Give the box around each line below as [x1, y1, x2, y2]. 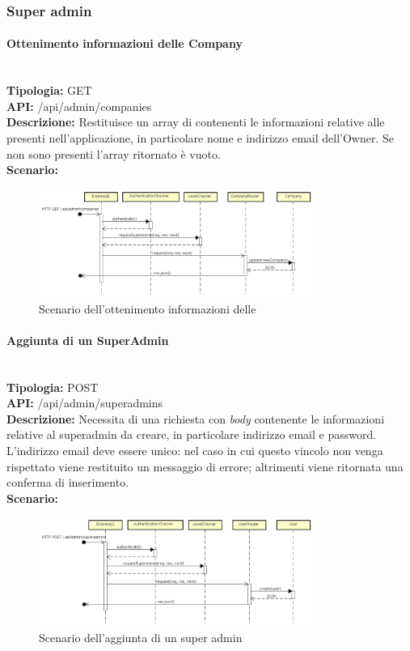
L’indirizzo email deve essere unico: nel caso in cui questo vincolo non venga [6, 441, 383, 458]
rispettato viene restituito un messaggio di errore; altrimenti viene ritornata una [6, 457, 404, 474]
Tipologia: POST [6, 378, 99, 395]
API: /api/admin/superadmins [6, 394, 163, 411]
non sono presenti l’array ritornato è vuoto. [6, 145, 221, 162]
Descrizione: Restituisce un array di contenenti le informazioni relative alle [6, 113, 385, 130]
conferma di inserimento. [6, 474, 129, 491]
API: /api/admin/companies [6, 97, 152, 114]
